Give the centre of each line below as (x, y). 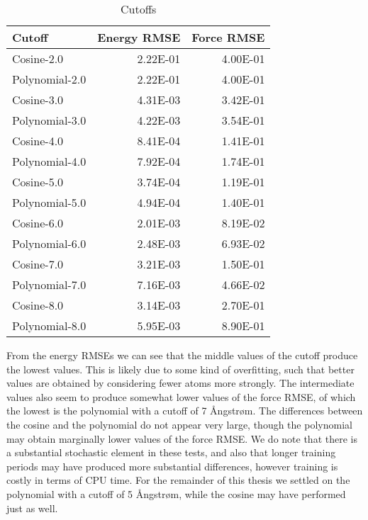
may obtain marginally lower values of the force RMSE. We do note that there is (182, 438)
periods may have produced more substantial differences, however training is (172, 466)
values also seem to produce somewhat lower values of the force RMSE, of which (181, 396)
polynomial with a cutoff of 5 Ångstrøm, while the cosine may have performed (176, 493)
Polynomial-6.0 (49, 243)
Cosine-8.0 (38, 305)
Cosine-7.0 (38, 264)
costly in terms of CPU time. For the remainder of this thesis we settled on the (178, 480)
